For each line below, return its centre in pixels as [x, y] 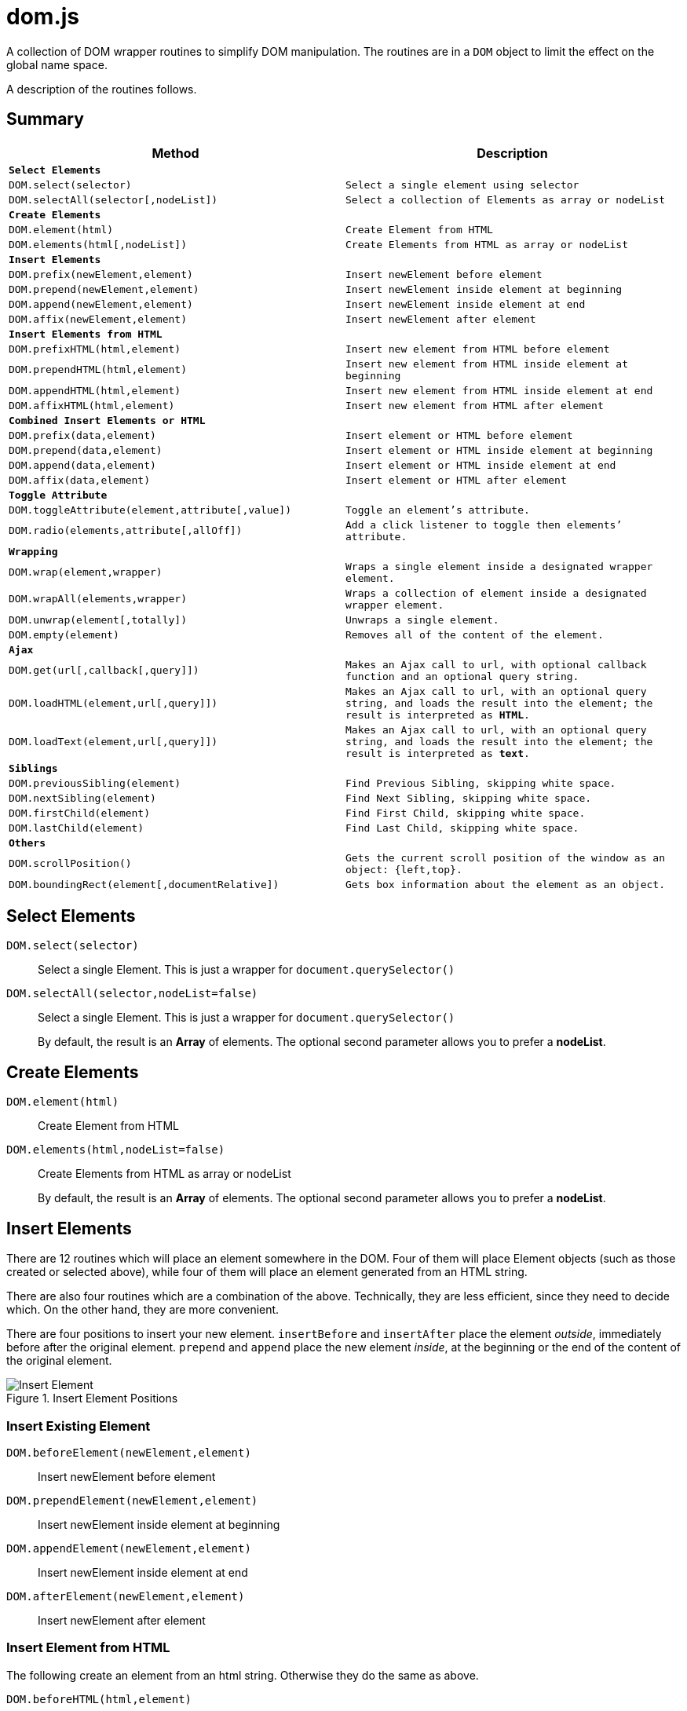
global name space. [57, 64]
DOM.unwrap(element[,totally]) [98, 620]
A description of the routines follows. [102, 89]
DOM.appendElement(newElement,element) [129, 1548]
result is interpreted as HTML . [438, 715]
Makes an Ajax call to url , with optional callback [496, 664]
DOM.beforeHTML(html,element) [99, 1699]
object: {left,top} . [404, 869]
